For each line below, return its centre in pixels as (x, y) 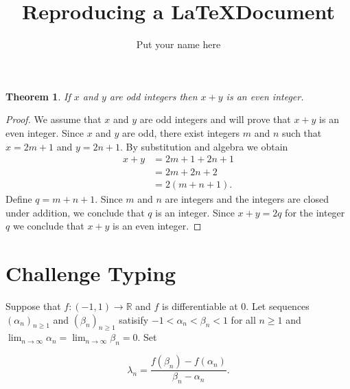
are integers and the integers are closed (247, 199)
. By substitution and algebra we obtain (204, 146)
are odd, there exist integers (181, 132)
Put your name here (178, 44)
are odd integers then (153, 96)
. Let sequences (278, 306)
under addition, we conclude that (75, 212)
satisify (134, 319)
